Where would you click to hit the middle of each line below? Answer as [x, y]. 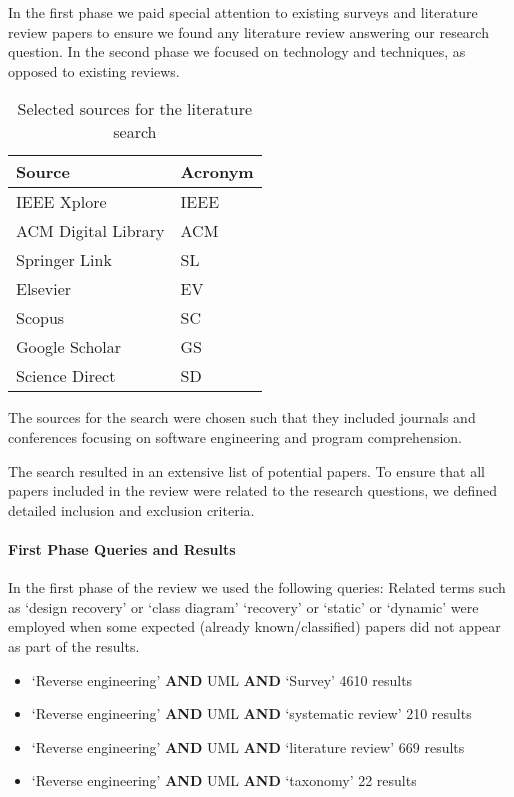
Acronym [217, 172]
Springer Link [64, 260]
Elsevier [44, 289]
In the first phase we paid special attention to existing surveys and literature [243, 12]
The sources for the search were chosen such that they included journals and [242, 417]
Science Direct [66, 376]
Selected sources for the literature [135, 109]
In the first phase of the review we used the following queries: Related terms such [257, 587]
